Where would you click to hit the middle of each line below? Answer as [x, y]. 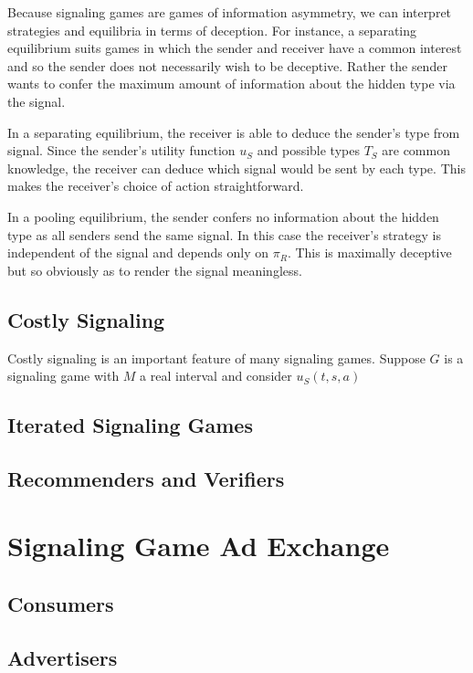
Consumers [61, 604]
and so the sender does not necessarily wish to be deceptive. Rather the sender [227, 65]
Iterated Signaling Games [130, 425]
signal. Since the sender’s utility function [121, 150]
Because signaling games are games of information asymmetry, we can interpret [230, 12]
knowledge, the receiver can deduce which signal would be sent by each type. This [236, 168]
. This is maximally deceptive [369, 252]
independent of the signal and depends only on [138, 252]
